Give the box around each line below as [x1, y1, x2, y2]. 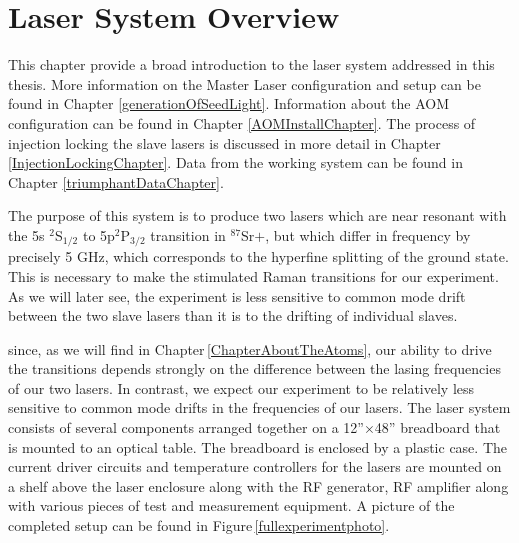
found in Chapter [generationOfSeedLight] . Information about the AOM [8, 93, 450, 114]
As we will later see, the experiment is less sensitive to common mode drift [8, 285, 466, 306]
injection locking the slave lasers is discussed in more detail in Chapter [8, 132, 441, 153]
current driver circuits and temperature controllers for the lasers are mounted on [8, 456, 502, 477]
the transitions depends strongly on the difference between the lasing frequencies [8, 358, 501, 379]
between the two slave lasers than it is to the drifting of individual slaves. [8, 305, 458, 326]
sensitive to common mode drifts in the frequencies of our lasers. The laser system [8, 397, 511, 418]
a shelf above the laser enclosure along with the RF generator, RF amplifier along [8, 475, 509, 496]
